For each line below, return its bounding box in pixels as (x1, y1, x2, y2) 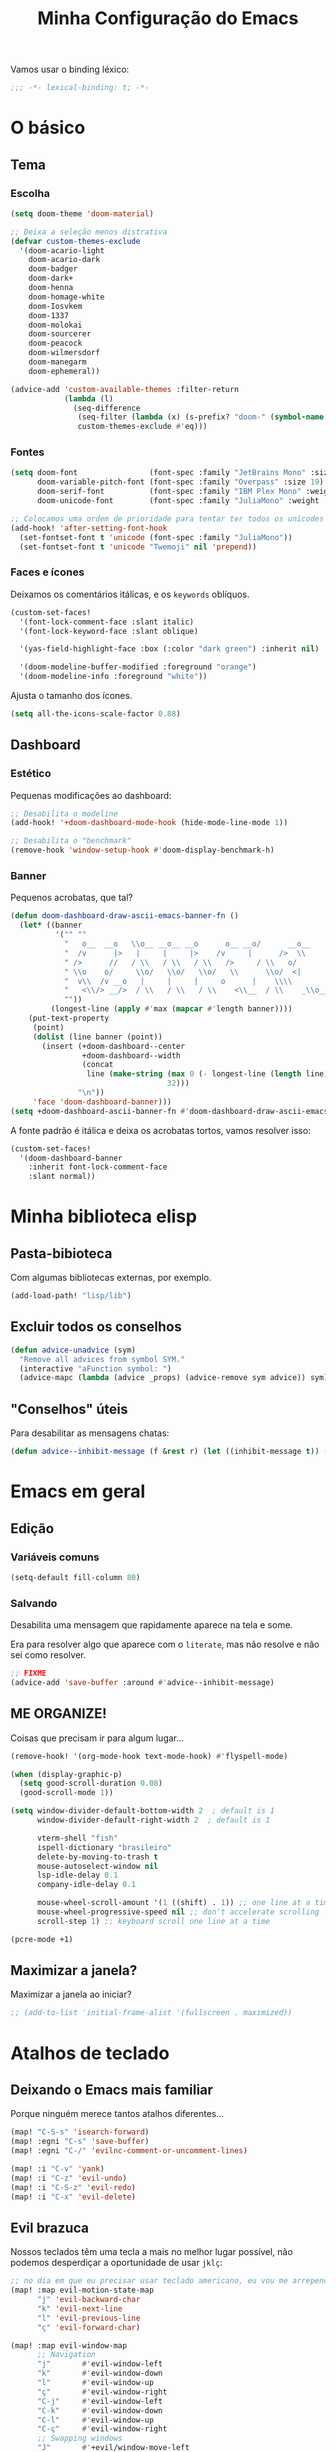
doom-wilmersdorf (28, 348, 101, 358)
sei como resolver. (10, 1649, 87, 1661)
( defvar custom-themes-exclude (10, 236, 141, 246)
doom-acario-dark (28, 255, 101, 265)
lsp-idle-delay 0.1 (36, 1870, 118, 1881)
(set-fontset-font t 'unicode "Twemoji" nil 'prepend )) (19, 542, 257, 552)
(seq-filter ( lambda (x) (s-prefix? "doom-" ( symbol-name (77, 412, 325, 422)
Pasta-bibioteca (10, 1245, 113, 1262)
